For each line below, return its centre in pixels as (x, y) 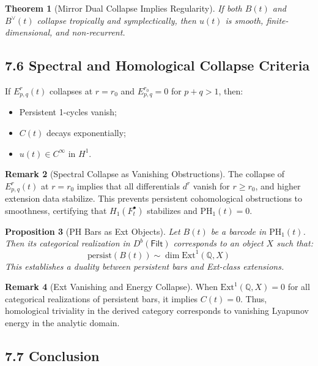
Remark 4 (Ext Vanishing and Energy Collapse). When (111, 287)
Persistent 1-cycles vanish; (68, 112)
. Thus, (254, 298)
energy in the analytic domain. (62, 322)
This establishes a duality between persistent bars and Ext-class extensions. (145, 266)
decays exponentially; (86, 133)
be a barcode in (239, 231)
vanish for (211, 185)
